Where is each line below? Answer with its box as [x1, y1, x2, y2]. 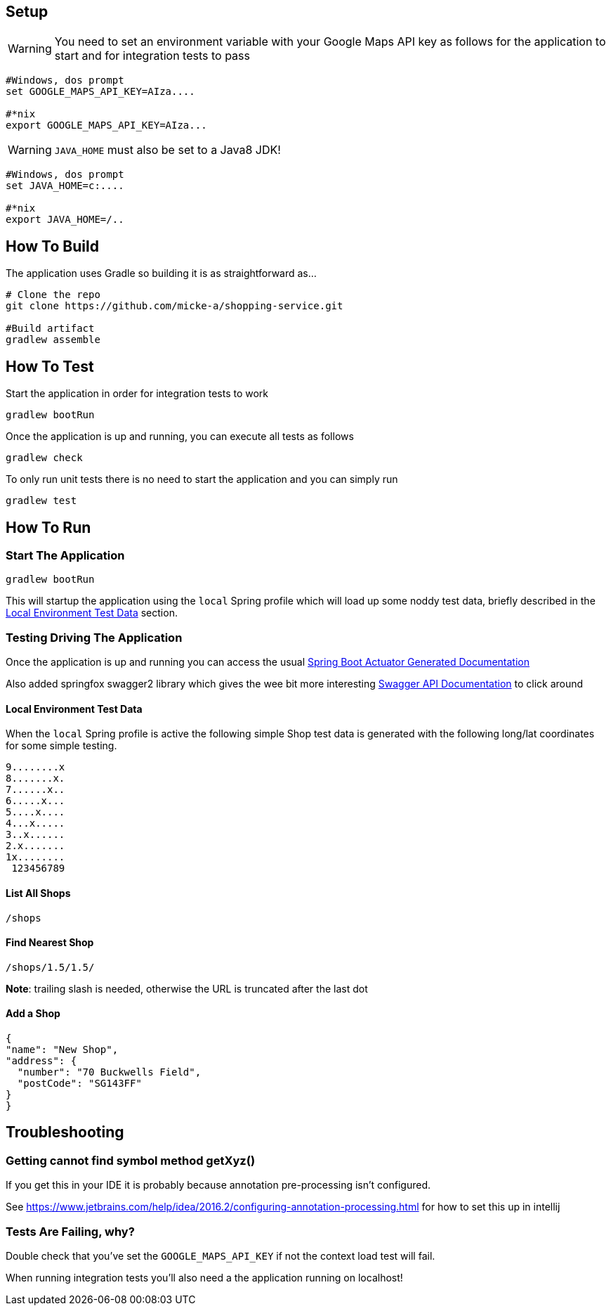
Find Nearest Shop [6, 936, 94, 949]
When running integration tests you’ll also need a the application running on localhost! [6, 1271, 403, 1284]
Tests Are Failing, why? [6, 1224, 135, 1239]
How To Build [6, 237, 99, 255]
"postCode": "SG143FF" [17, 1077, 142, 1089]
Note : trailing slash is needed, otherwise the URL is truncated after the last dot [6, 982, 368, 995]
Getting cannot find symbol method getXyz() [6, 1153, 256, 1168]
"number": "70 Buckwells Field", [17, 1066, 202, 1078]
